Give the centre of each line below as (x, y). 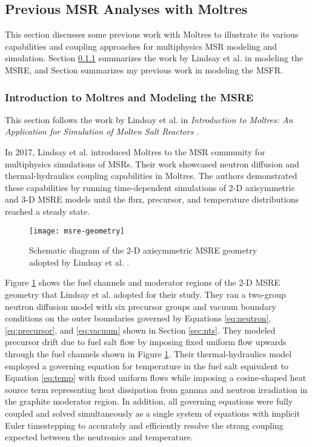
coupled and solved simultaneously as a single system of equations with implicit (153, 413)
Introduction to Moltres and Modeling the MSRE (129, 97)
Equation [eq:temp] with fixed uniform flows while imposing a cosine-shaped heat (156, 378)
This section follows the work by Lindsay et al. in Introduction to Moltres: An (149, 119)
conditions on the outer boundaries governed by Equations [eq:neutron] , (138, 318)
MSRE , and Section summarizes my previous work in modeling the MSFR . (144, 69)
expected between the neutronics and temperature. (99, 437)
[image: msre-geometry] (77, 231)
